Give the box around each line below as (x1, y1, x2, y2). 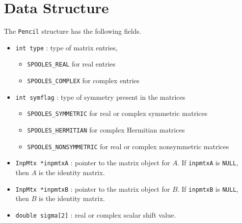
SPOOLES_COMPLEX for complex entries (27, 75, 140, 86)
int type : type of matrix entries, (15, 42, 118, 52)
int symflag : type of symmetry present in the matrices (15, 91, 186, 102)
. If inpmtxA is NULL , (177, 157, 239, 168)
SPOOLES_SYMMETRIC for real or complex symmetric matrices (27, 108, 208, 118)
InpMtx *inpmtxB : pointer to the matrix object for (15, 183, 170, 194)
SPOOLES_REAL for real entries (27, 59, 116, 69)
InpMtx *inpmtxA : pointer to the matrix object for (15, 157, 170, 168)
